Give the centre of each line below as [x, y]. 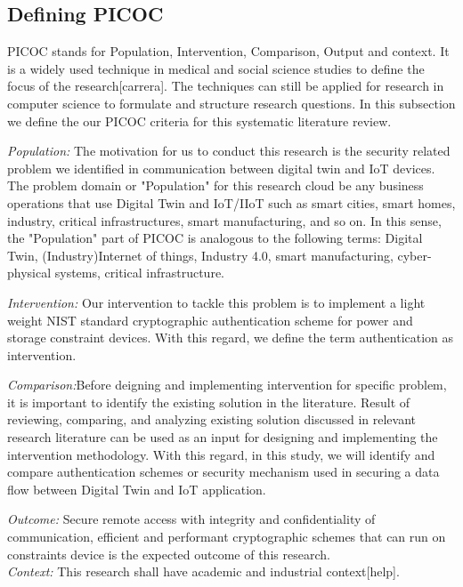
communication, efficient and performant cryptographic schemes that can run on [227, 537]
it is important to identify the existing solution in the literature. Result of [209, 402]
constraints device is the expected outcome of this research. [169, 554]
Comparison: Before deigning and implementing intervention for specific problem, [227, 385]
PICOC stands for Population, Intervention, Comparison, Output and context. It [228, 51]
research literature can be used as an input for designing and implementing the [223, 437]
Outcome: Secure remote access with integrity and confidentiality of [191, 519]
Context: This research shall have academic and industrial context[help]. [203, 571]
